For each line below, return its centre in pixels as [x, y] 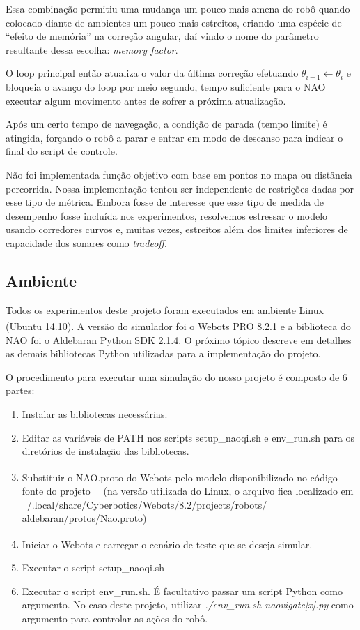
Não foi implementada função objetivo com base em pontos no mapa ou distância [179, 174]
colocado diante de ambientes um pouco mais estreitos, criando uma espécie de [174, 22]
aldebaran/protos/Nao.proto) [84, 518]
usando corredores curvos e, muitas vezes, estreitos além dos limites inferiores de [177, 229]
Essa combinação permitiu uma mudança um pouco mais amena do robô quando [178, 8]
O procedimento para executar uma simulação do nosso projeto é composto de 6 [177, 376]
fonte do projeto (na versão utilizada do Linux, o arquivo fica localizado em [188, 490]
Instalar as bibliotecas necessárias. [95, 413]
